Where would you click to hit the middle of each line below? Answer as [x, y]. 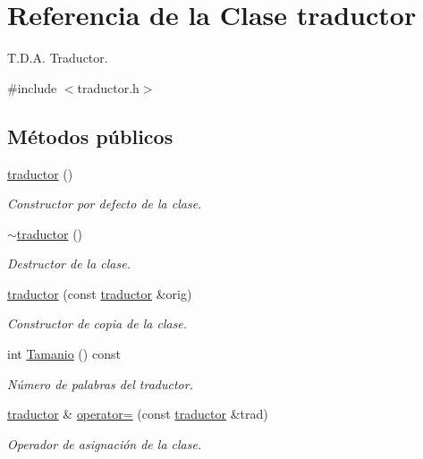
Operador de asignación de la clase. [105, 443]
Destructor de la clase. [69, 263]
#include [32, 87]
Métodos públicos [90, 136]
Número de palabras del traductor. [100, 383]
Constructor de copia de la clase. [97, 323]
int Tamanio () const [64, 354]
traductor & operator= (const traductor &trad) [138, 414]
